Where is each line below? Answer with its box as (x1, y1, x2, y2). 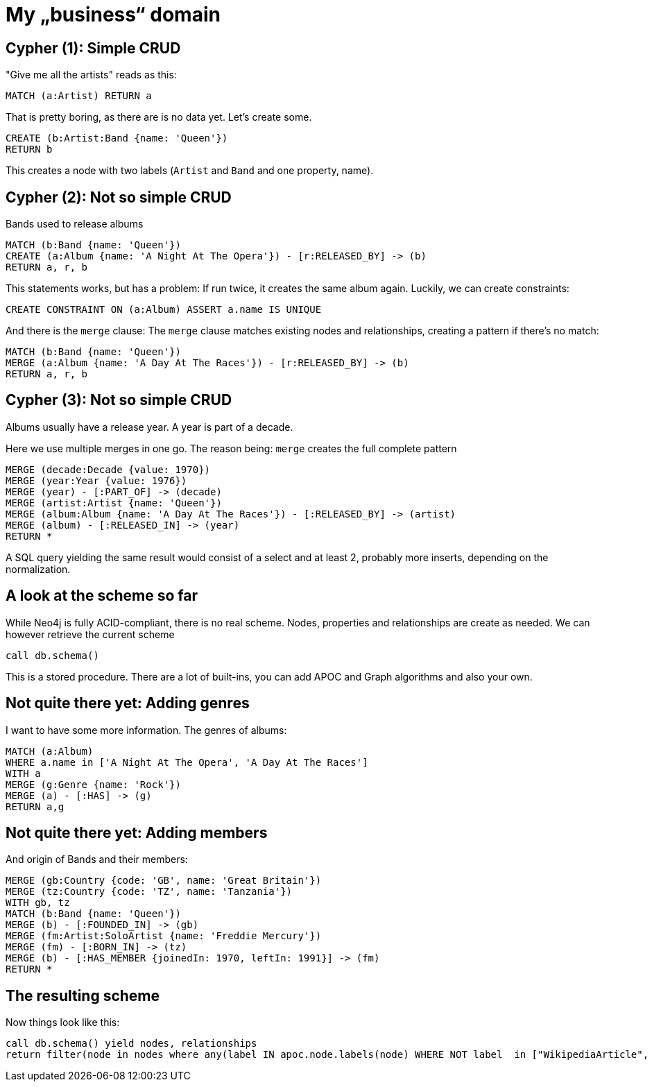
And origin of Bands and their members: (6, 853, 188, 866)
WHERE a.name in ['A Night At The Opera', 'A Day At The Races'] (6, 756, 368, 768)
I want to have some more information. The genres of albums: (6, 724, 287, 736)
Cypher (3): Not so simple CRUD (6, 391, 232, 409)
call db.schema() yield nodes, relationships (6, 1038, 257, 1050)
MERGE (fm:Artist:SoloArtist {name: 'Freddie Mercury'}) (6, 930, 322, 942)
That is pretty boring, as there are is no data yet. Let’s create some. (6, 111, 312, 123)
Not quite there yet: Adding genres (6, 694, 250, 712)
